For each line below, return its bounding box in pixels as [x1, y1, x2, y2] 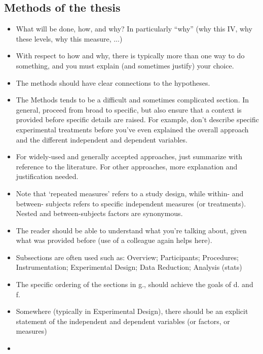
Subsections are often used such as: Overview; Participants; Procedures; [16, 252, 239, 262]
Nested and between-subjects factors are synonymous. [16, 208, 183, 219]
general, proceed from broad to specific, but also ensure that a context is [16, 104, 242, 115]
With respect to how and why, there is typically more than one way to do [16, 50, 245, 61]
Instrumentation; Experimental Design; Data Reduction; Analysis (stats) [16, 262, 242, 272]
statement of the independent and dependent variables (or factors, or [16, 315, 230, 326]
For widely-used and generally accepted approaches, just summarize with [16, 151, 243, 162]
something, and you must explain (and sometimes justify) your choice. [16, 60, 234, 70]
